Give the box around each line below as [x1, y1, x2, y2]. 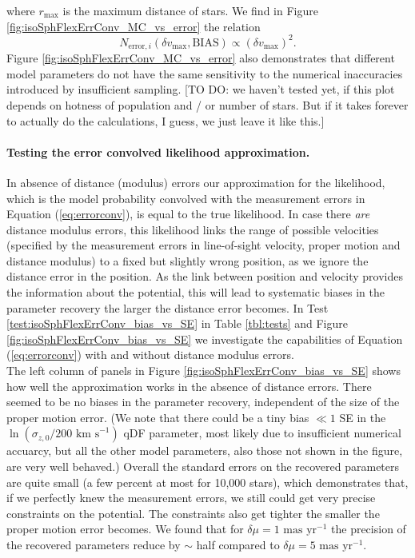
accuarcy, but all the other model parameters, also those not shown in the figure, [6, 442, 403, 459]
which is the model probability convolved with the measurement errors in [6, 189, 365, 206]
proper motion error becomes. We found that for [6, 520, 244, 537]
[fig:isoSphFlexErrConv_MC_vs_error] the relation [6, 18, 261, 34]
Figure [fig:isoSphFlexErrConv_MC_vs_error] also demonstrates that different [6, 50, 395, 66]
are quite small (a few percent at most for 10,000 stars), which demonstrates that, [6, 473, 409, 490]
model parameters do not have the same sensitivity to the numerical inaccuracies [6, 65, 403, 82]
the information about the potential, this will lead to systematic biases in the [6, 284, 385, 301]
